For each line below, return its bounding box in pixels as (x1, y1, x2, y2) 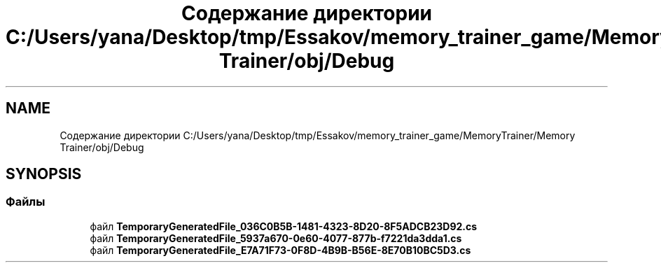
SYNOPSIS (6, 165, 82, 183)
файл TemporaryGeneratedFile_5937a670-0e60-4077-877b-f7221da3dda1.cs (90, 232, 462, 244)
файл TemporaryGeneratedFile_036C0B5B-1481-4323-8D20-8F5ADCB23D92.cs (90, 220, 478, 232)
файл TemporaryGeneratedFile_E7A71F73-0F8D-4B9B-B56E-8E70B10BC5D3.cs (90, 244, 471, 256)
